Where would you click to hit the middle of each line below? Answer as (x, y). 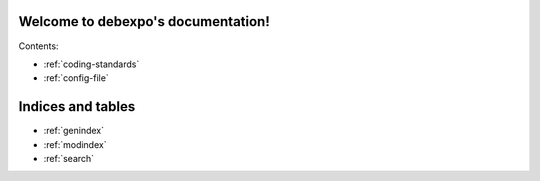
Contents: (38, 46)
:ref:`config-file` (76, 78)
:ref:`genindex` (74, 131)
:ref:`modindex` (75, 144)
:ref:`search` (69, 158)
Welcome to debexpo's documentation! (144, 21)
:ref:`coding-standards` (91, 64)
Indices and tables (77, 106)
